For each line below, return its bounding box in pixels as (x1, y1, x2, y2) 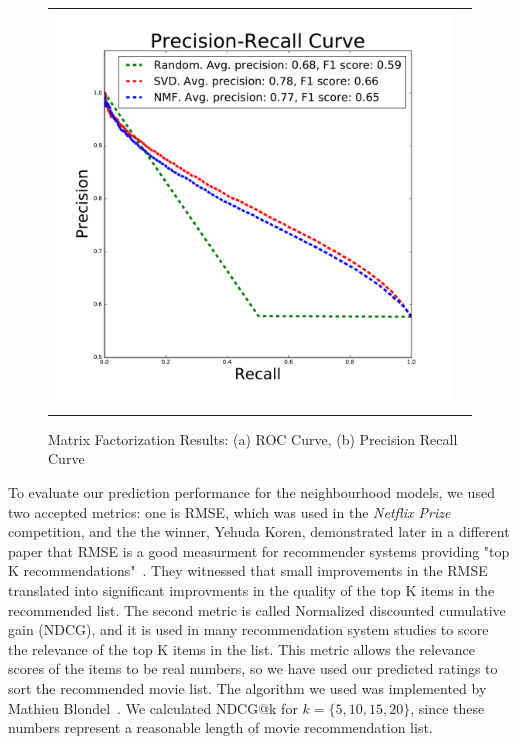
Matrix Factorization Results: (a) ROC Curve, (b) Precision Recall (48, 428, 458, 449)
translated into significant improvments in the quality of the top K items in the (8, 580, 495, 600)
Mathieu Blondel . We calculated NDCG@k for (8, 697, 298, 718)
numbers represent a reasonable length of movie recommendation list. (8, 717, 433, 738)
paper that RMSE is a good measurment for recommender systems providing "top (8, 540, 510, 561)
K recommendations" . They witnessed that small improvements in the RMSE (8, 560, 488, 581)
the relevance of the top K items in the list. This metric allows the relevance (8, 638, 476, 659)
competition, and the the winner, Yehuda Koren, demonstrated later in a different (8, 521, 510, 542)
